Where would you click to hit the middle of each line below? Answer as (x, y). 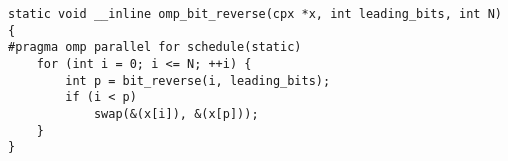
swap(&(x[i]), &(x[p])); (176, 113)
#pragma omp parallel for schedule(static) (155, 47)
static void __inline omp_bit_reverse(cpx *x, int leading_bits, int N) (255, 14)
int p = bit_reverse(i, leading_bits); (198, 80)
